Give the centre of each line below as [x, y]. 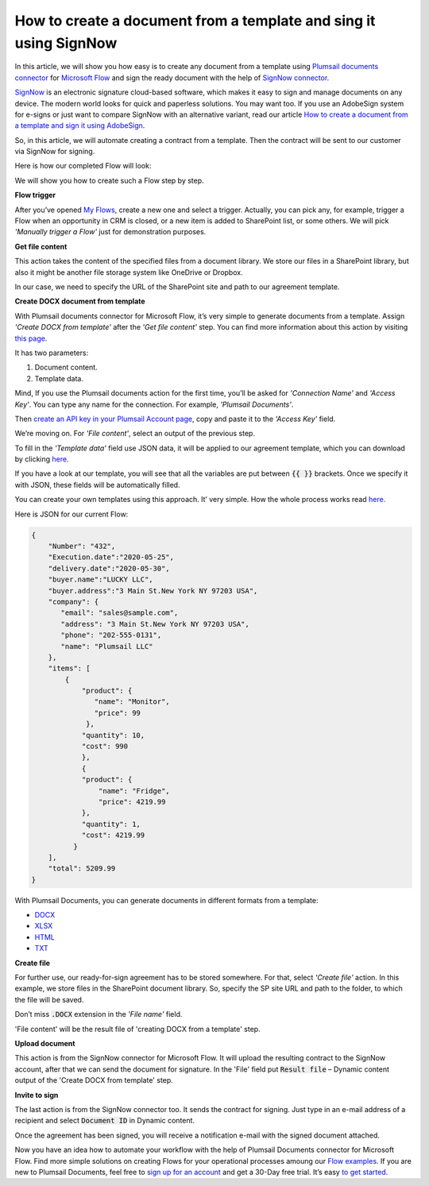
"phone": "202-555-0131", [111, 635]
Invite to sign [37, 1095]
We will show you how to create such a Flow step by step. [109, 180]
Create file [33, 963]
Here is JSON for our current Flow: [71, 514]
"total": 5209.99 [82, 869]
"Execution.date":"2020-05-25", [111, 557]
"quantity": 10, [113, 735]
